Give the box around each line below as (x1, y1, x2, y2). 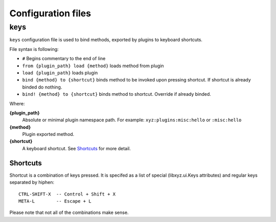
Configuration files (9, 8, 91, 19)
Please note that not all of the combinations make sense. (9, 209, 129, 216)
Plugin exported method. (22, 131, 75, 137)
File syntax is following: (9, 46, 59, 52)
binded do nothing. (22, 84, 62, 90)
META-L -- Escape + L (18, 198, 91, 204)
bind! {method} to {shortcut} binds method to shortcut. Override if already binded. (22, 91, 212, 97)
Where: (9, 100, 25, 106)
